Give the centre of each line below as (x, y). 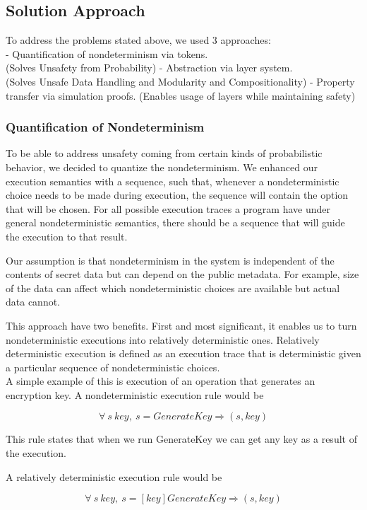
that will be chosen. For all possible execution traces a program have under (168, 208)
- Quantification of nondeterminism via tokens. (107, 53)
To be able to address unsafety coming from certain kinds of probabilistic (164, 153)
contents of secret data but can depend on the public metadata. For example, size (182, 274)
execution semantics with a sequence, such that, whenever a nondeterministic (173, 181)
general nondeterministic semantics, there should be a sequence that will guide (175, 222)
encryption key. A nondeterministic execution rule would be (135, 394)
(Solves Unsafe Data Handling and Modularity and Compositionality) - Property (180, 81)
